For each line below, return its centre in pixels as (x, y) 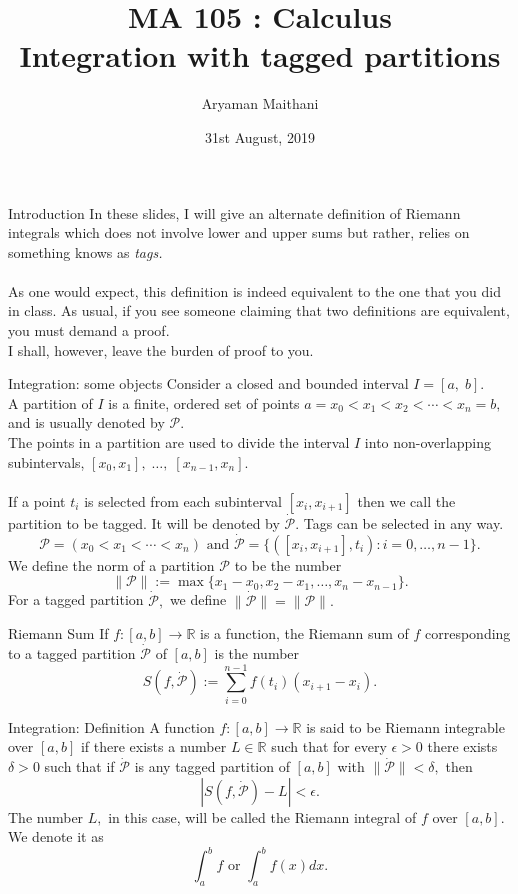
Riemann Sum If (58, 633)
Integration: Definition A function (111, 726)
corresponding (468, 633)
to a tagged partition (72, 653)
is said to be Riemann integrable (405, 726)
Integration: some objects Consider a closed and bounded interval (208, 383)
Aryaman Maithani (260, 103)
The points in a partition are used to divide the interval (179, 442)
